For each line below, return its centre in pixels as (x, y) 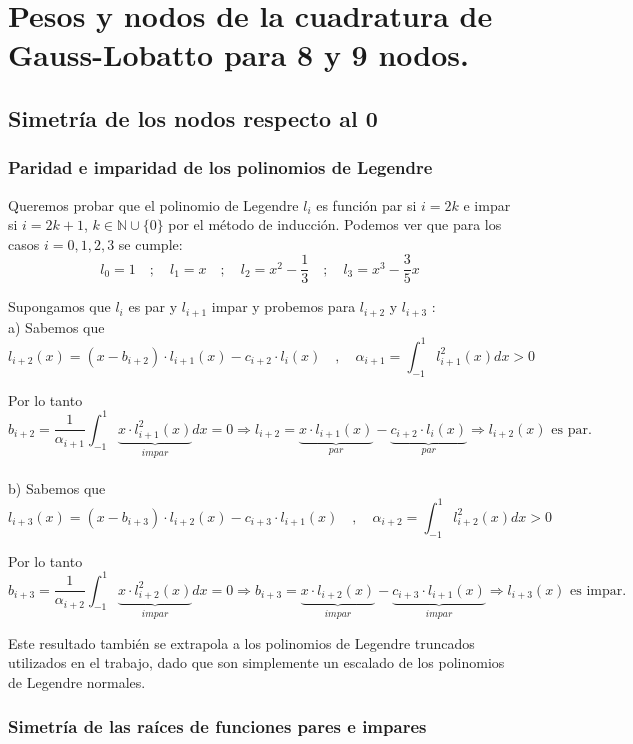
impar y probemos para (283, 306)
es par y (153, 306)
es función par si (366, 204)
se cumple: (150, 243)
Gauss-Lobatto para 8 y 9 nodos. (238, 54)
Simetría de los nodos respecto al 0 (193, 117)
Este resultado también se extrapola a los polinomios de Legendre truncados (241, 642)
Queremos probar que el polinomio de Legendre (153, 204)
